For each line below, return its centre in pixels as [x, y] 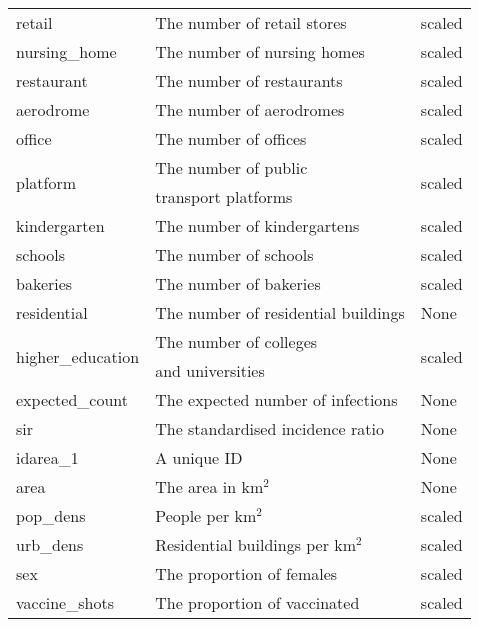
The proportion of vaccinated [257, 602]
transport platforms [224, 196]
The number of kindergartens [257, 225]
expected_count [72, 399]
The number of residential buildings [280, 312]
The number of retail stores [251, 22]
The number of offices [231, 138]
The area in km [209, 486]
